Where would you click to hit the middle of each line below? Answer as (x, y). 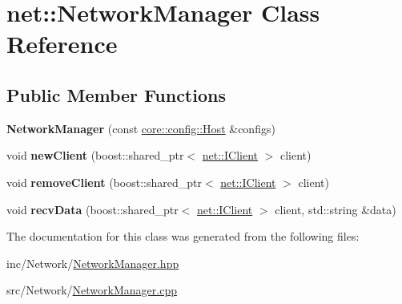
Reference (62, 44)
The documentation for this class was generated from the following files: (183, 236)
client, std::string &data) (336, 209)
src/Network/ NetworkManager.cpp (92, 290)
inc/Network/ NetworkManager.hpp (93, 263)
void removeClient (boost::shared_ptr (104, 182)
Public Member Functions (116, 94)
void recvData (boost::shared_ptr (92, 209)
